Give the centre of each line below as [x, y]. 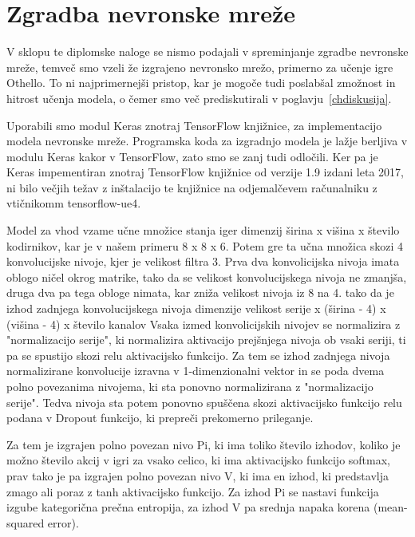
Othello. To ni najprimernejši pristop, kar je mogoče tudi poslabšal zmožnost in [201, 83]
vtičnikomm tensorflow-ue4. [74, 203]
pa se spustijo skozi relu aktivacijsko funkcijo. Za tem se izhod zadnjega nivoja [198, 355]
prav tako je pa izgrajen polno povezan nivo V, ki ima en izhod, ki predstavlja [198, 475]
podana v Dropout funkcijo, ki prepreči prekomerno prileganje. [160, 418]
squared [26, 522]
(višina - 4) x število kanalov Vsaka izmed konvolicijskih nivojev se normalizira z [204, 324]
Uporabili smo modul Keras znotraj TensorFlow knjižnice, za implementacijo [194, 125]
